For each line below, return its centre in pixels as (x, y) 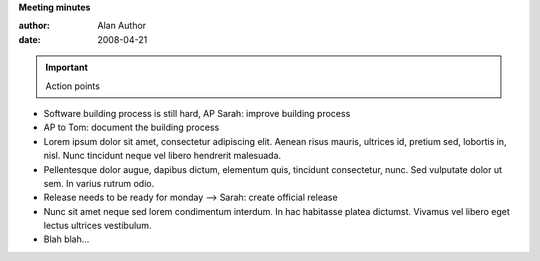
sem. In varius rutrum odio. (99, 183)
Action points (72, 86)
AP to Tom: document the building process (131, 127)
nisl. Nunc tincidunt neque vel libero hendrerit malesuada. (162, 156)
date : (29, 39)
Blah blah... (66, 239)
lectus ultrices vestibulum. (97, 226)
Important (67, 67)
